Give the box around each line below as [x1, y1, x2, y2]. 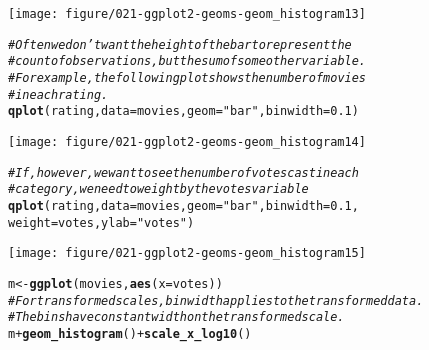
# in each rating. [8, 87, 109, 102]
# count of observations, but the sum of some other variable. [8, 54, 367, 69]
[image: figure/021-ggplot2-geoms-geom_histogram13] [8, 7, 366, 21]
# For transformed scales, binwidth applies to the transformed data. [8, 293, 424, 308]
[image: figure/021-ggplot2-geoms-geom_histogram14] [8, 134, 366, 149]
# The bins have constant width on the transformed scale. [8, 310, 345, 325]
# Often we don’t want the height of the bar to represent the [8, 37, 352, 52]
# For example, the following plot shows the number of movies [8, 70, 367, 85]
